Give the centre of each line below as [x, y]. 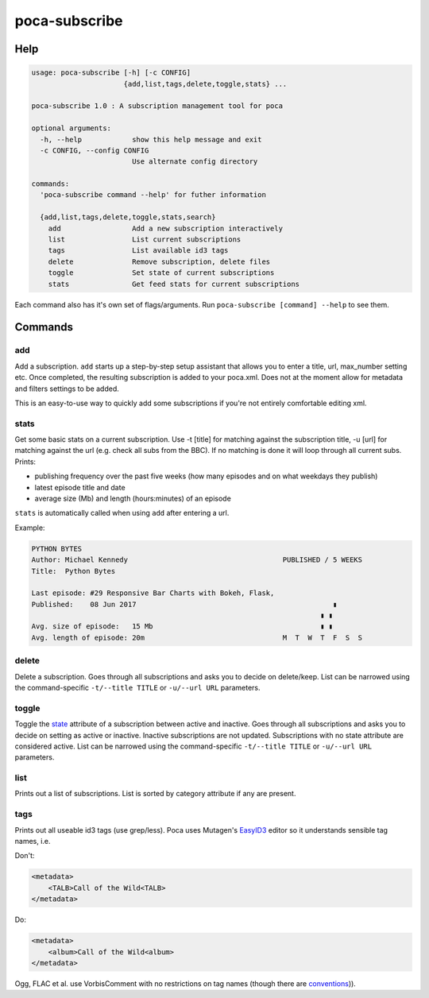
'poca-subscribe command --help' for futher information [153, 195]
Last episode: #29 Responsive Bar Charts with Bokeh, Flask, [153, 593]
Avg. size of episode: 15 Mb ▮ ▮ [182, 627]
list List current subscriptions [145, 240]
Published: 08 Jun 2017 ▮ [184, 604]
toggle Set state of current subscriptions [161, 273]
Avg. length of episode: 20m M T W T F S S [197, 637]
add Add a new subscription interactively [166, 228]
